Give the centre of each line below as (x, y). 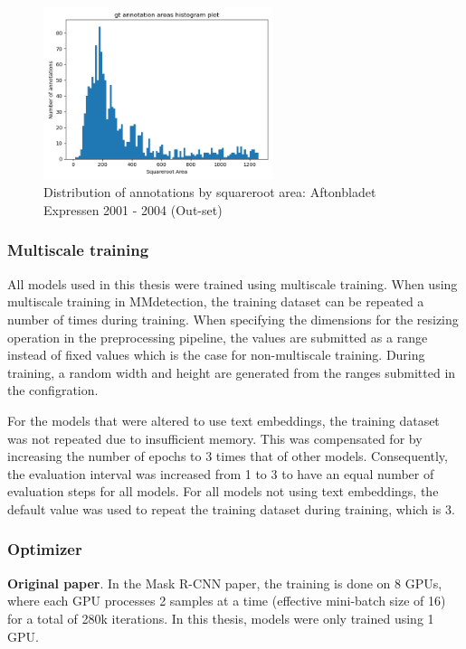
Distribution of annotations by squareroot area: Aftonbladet (210, 192)
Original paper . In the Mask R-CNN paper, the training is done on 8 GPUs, (225, 583)
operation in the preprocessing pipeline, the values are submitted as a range (218, 337)
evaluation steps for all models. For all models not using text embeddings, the (223, 491)
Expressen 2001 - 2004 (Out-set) (133, 209)
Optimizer (45, 549)
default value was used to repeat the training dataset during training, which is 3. (231, 508)
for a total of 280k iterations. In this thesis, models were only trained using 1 (221, 618)
